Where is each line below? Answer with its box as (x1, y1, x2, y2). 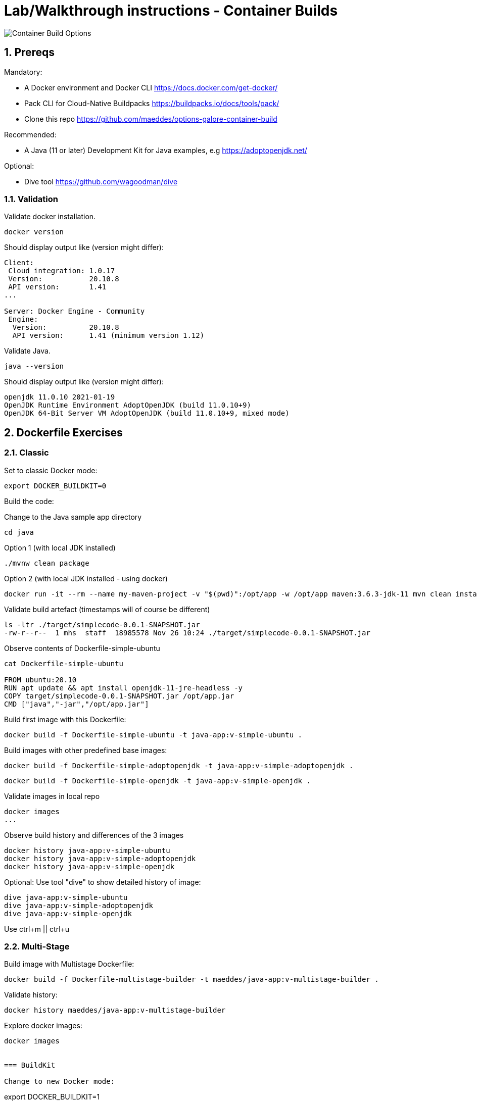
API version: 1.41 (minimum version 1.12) (12, 331, 205, 340)
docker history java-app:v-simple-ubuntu (4, 846, 170, 855)
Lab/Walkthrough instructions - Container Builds (4, 2, 338, 19)
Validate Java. (4, 346, 51, 356)
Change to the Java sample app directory (4, 512, 142, 521)
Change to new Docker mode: (4, 1077, 115, 1086)
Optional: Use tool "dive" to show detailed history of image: (4, 877, 201, 886)
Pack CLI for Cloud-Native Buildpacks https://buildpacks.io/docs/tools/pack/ (24, 98, 279, 108)
